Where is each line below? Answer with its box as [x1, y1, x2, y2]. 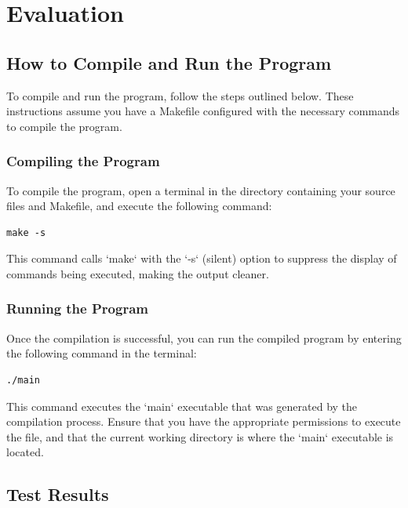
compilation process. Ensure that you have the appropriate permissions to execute [6, 413, 401, 430]
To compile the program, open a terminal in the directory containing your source [6, 182, 395, 198]
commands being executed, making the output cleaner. [6, 265, 269, 281]
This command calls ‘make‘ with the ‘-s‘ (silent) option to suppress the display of [6, 250, 397, 267]
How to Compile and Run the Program [6, 50, 332, 74]
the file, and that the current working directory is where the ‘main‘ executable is [6, 428, 394, 444]
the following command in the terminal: [6, 345, 197, 361]
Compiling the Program [6, 151, 160, 171]
